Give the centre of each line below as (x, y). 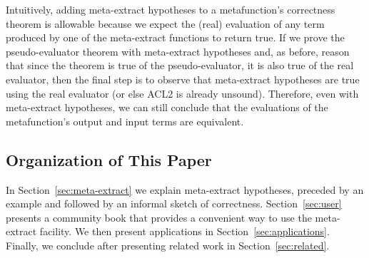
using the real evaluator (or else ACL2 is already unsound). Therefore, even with (182, 93)
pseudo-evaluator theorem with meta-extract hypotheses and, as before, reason (178, 51)
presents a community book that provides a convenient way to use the (159, 217)
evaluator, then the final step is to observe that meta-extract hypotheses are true (183, 79)
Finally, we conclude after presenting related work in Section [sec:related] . (168, 245)
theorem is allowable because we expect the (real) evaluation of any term (165, 23)
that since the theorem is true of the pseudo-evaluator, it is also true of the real (180, 65)
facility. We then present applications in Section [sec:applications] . (184, 231)
